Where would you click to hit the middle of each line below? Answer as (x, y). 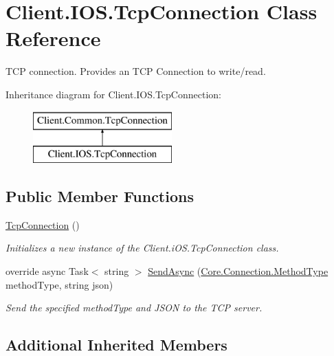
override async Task (47, 271)
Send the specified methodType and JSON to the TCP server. (134, 308)
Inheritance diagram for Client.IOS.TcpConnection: (113, 94)
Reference (53, 38)
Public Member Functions (100, 196)
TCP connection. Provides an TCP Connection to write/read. (136, 71)
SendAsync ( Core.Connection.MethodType (238, 271)
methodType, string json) (59, 284)
